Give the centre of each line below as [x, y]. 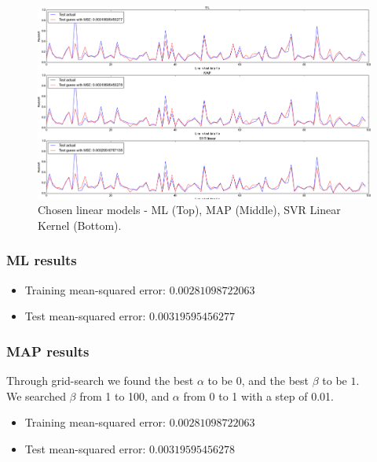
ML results [42, 260]
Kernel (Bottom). [80, 225]
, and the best [275, 380]
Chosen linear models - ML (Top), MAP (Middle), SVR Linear [189, 210]
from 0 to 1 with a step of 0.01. [258, 395]
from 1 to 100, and [124, 395]
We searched [36, 395]
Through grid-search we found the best [100, 380]
